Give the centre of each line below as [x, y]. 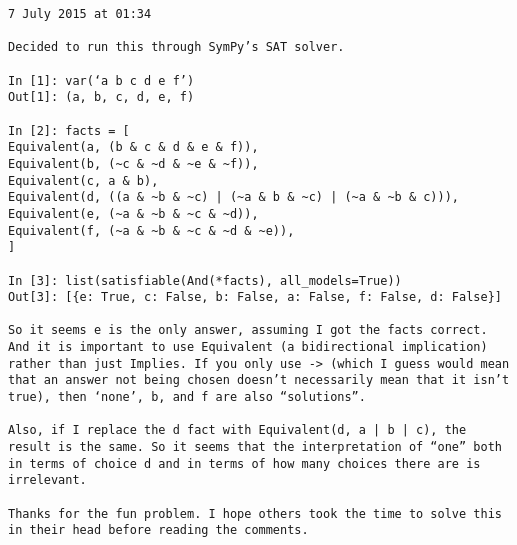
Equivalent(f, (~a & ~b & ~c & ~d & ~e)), [151, 230]
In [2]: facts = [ [69, 130]
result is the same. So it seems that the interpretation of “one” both [255, 447]
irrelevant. [47, 480]
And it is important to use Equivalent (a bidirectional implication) [248, 347]
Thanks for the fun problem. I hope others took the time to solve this [255, 513]
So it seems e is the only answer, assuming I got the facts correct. [248, 330]
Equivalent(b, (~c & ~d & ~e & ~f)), [133, 163]
